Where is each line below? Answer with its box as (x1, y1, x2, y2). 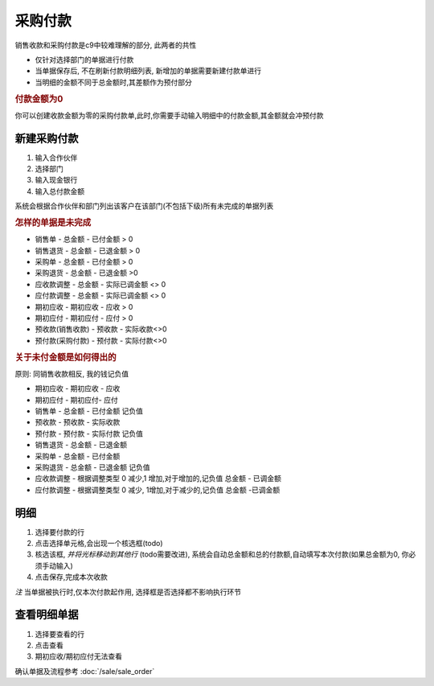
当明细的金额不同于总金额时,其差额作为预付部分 (35, 77, 193, 87)
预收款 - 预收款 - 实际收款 (35, 417, 121, 427)
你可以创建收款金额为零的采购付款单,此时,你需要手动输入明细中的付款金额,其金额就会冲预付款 (14, 110, 325, 120)
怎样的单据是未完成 (14, 217, 92, 228)
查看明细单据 (14, 608, 79, 622)
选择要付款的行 (35, 527, 84, 536)
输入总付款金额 (35, 186, 84, 196)
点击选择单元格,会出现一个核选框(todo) (35, 539, 164, 548)
